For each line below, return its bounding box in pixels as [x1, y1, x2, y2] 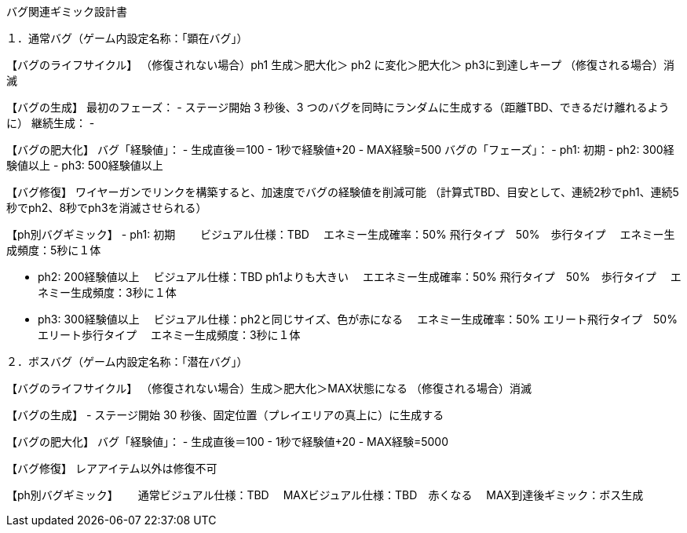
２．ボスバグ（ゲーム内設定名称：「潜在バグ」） [6, 355, 248, 368]
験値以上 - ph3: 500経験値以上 [6, 159, 163, 172]
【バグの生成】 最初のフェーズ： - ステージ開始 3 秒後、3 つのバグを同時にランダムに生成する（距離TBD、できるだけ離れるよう [6, 100, 670, 114]
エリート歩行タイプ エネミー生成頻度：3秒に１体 [38, 328, 301, 341]
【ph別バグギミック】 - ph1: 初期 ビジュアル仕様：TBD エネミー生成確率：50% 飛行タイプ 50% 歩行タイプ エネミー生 [6, 228, 675, 241]
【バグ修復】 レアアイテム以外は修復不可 [6, 462, 217, 475]
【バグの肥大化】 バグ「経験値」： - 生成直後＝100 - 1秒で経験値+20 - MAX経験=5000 [6, 435, 449, 448]
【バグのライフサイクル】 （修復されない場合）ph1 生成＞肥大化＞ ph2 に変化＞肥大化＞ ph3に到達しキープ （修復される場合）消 [6, 58, 674, 71]
